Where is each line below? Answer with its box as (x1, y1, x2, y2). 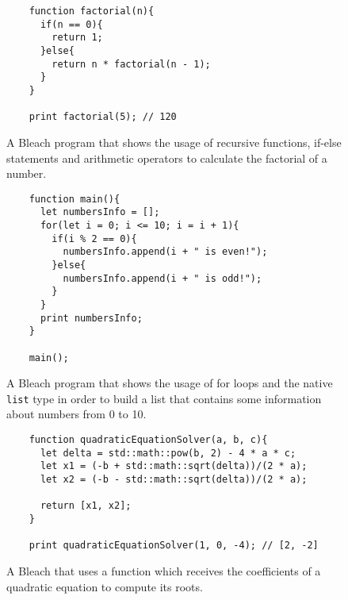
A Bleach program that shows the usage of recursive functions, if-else (6, 133, 342, 150)
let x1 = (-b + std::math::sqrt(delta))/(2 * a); (40, 460, 308, 472)
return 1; (52, 32, 103, 44)
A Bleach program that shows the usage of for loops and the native (6, 375, 333, 391)
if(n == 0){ (40, 18, 103, 30)
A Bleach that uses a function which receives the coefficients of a (6, 562, 321, 579)
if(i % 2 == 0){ (52, 233, 137, 244)
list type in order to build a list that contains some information (6, 390, 322, 406)
